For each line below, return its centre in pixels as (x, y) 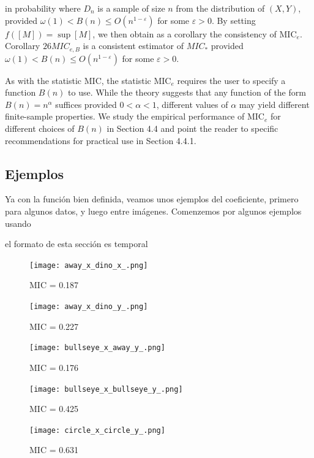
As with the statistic (43, 80)
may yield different (274, 104)
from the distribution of (220, 8)
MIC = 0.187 (54, 285)
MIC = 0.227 (54, 326)
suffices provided (86, 104)
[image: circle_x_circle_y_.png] (97, 430)
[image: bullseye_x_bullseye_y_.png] (106, 389)
